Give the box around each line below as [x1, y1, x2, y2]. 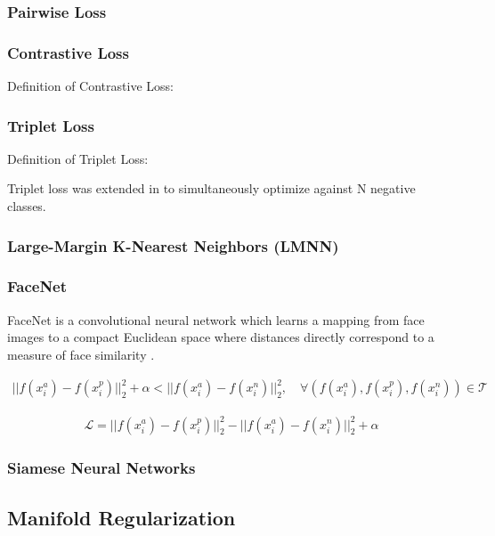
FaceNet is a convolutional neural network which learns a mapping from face [7, 310, 425, 329]
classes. [7, 197, 46, 215]
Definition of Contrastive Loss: [7, 77, 174, 95]
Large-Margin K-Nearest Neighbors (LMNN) [7, 234, 339, 256]
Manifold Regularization [7, 503, 236, 531]
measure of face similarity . [7, 345, 155, 363]
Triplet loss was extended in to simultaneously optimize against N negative [7, 179, 416, 198]
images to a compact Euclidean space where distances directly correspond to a [7, 328, 434, 346]
